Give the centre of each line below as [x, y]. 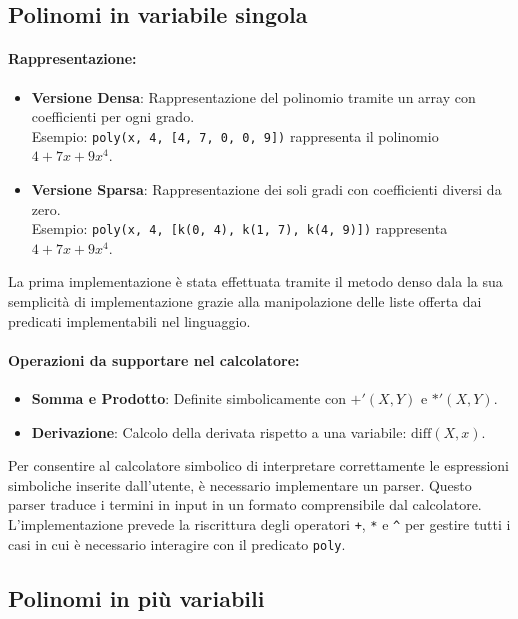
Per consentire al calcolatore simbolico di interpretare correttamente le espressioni [258, 465]
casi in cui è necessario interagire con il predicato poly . [177, 543]
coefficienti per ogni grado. [113, 116]
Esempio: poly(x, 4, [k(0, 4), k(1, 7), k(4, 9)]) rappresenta [239, 228]
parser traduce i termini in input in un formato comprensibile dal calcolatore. [245, 504]
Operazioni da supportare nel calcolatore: [154, 359]
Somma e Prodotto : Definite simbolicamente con [188, 398]
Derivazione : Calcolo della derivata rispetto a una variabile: [219, 431]
